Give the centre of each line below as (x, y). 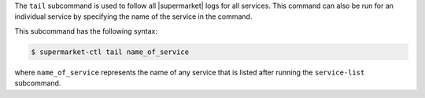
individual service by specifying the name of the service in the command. (133, 16)
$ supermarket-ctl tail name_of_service (110, 52)
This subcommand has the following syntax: (86, 31)
